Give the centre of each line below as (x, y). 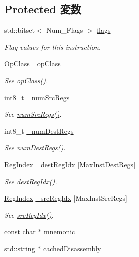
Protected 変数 (43, 9)
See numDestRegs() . (35, 148)
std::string (20, 248)
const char (20, 232)
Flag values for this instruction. (53, 47)
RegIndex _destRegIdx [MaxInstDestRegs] (70, 164)
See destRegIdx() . (31, 181)
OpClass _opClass (32, 64)
